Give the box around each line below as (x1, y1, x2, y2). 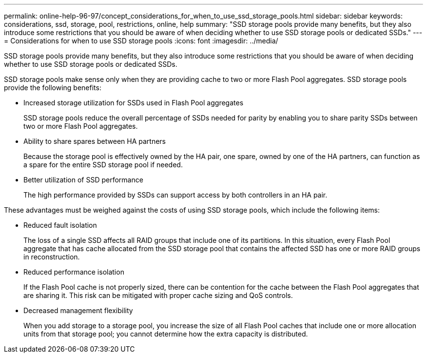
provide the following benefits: (4, 83, 101, 92)
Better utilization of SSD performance (23, 176, 143, 184)
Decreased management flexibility (23, 306, 133, 315)
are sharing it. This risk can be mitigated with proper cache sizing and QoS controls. (23, 291, 293, 299)
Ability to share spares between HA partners (23, 137, 166, 145)
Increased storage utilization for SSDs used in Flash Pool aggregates (23, 99, 244, 107)
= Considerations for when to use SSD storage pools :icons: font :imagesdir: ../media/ (4, 37, 278, 45)
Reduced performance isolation (23, 268, 124, 276)
